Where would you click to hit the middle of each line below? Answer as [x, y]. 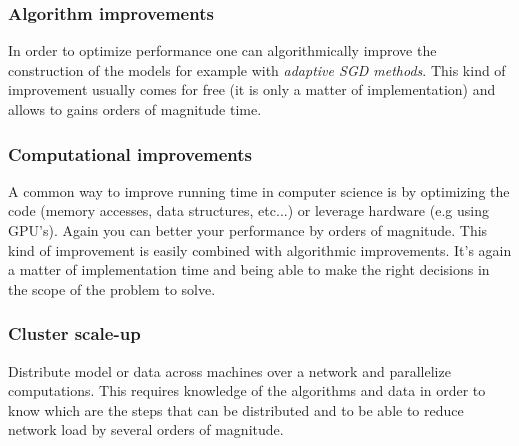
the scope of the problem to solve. [112, 288]
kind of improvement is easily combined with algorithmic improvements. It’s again [260, 249]
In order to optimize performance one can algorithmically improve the [222, 50]
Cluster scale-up [74, 333]
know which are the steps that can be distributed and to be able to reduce [236, 409]
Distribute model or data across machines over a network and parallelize [229, 370]
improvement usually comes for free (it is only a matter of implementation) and [252, 89]
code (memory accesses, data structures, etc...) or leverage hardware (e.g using [248, 210]
